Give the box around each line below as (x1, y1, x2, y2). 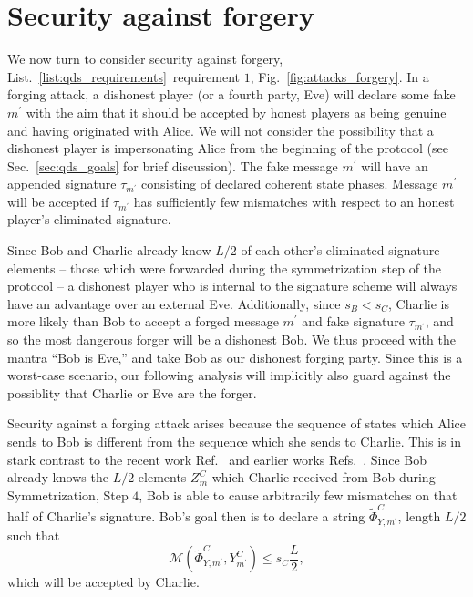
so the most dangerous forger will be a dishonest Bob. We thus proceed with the (7, 330, 456, 349)
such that (7, 526, 60, 545)
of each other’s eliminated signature (241, 241, 440, 260)
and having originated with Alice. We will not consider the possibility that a (7, 120, 434, 139)
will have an (361, 156, 428, 175)
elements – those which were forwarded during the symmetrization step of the (7, 258, 442, 277)
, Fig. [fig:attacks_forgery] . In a (250, 67, 429, 86)
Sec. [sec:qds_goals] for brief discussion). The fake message (7, 156, 338, 175)
